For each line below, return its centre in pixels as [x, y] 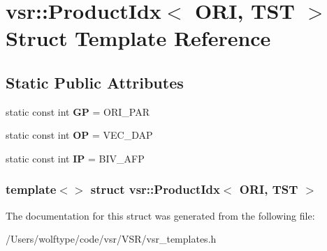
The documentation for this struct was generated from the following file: [160, 215]
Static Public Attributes [95, 82]
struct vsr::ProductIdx [155, 189]
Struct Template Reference [138, 38]
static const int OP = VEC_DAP [79, 135]
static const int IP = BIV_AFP [75, 158]
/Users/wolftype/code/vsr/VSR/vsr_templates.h [111, 239]
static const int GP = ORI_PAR [78, 111]
